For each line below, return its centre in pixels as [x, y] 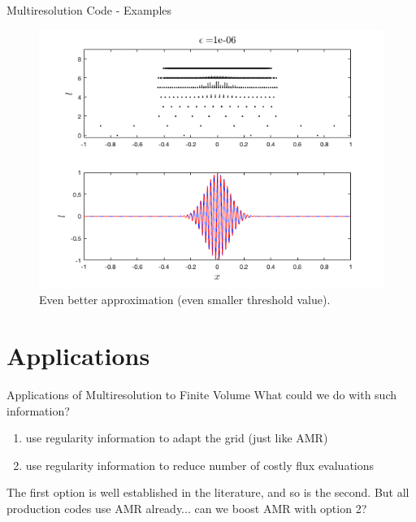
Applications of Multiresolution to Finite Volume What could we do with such [202, 394]
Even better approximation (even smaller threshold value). [185, 300]
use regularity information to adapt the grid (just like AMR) [177, 438]
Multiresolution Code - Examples [89, 10]
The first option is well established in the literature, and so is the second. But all [208, 492]
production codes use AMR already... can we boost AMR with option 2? [187, 508]
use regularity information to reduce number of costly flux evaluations [200, 465]
